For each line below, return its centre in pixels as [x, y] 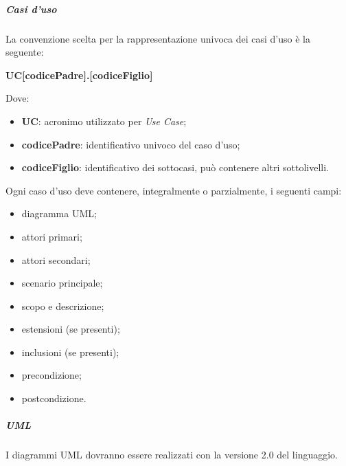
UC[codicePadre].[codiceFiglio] [79, 75]
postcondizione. [54, 398]
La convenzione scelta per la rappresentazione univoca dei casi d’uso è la [158, 38]
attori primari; [52, 236]
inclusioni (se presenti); [70, 352]
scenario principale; [62, 283]
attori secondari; [56, 259]
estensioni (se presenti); [71, 329]
